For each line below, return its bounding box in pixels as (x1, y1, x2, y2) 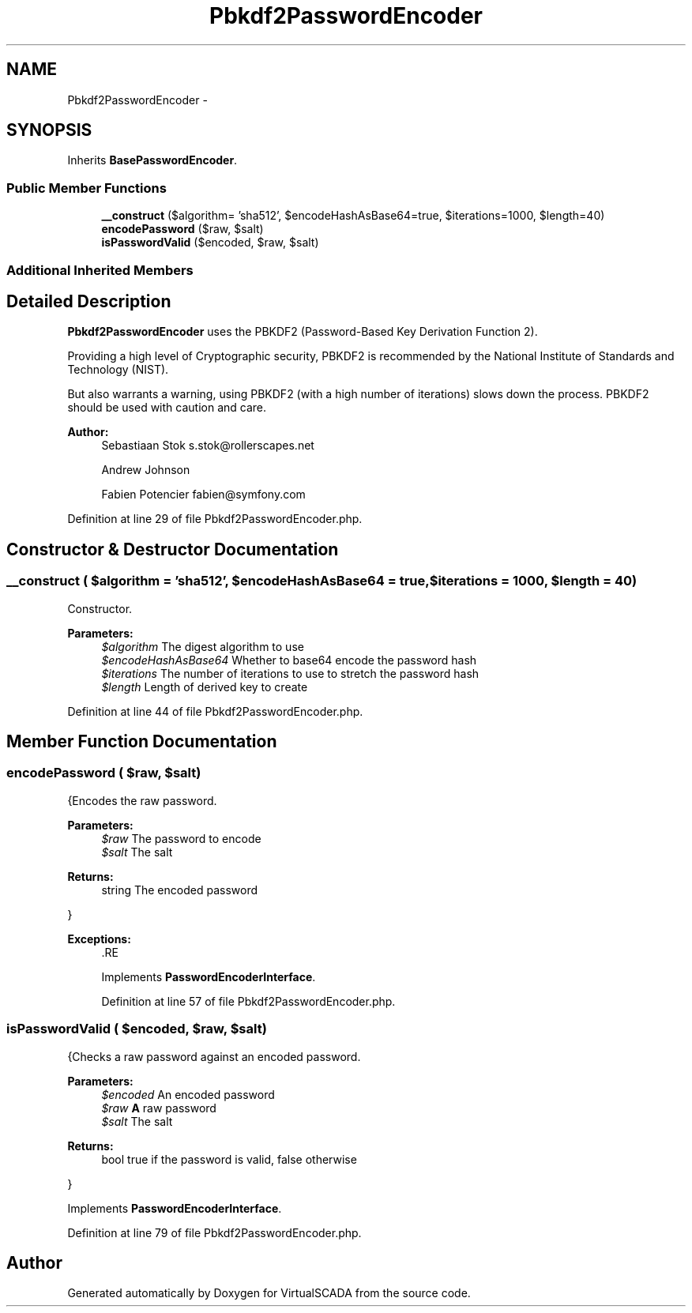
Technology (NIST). (67, 363, 169, 377)
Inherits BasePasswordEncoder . (67, 153, 238, 167)
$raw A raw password (101, 1100, 216, 1115)
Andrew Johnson (101, 463, 190, 477)
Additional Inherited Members (6, 261, 194, 278)
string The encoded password (101, 882, 258, 897)
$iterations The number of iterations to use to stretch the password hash (101, 666, 480, 680)
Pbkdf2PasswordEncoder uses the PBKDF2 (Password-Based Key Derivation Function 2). (67, 325, 538, 339)
